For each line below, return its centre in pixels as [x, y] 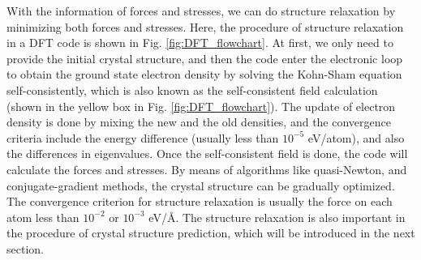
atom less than [43, 217]
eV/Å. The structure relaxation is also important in [277, 217]
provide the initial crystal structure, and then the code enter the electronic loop [205, 58]
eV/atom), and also [356, 137]
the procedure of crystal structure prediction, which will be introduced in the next [211, 233]
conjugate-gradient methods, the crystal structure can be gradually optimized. [201, 185]
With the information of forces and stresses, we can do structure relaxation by [201, 11]
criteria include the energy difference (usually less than [143, 137]
